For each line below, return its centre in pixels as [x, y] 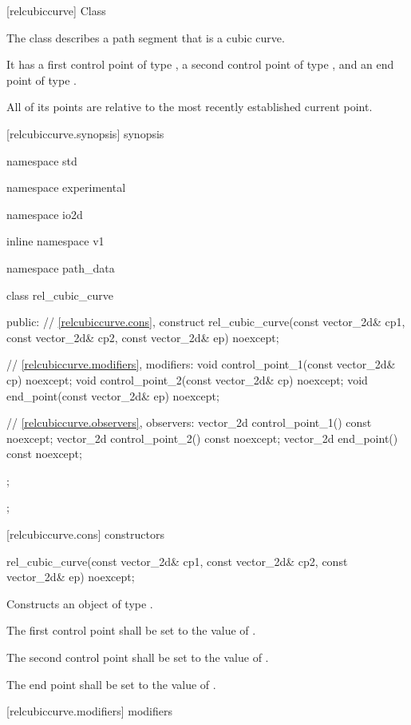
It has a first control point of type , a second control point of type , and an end [200, 64]
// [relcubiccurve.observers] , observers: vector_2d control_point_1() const [189, 422]
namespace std [42, 160]
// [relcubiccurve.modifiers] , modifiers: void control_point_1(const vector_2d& [201, 364]
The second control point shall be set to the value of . [138, 657]
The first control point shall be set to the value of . [131, 630]
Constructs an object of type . [80, 603]
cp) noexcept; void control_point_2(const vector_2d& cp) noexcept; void [187, 379]
